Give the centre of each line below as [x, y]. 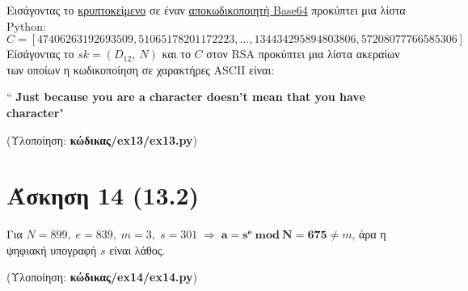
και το [176, 54]
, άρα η [369, 234]
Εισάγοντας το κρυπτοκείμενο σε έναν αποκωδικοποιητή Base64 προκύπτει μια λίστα [206, 10]
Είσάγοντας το [40, 54]
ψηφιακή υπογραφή [52, 249]
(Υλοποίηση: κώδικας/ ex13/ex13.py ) [102, 139]
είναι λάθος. [137, 249]
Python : [26, 25]
